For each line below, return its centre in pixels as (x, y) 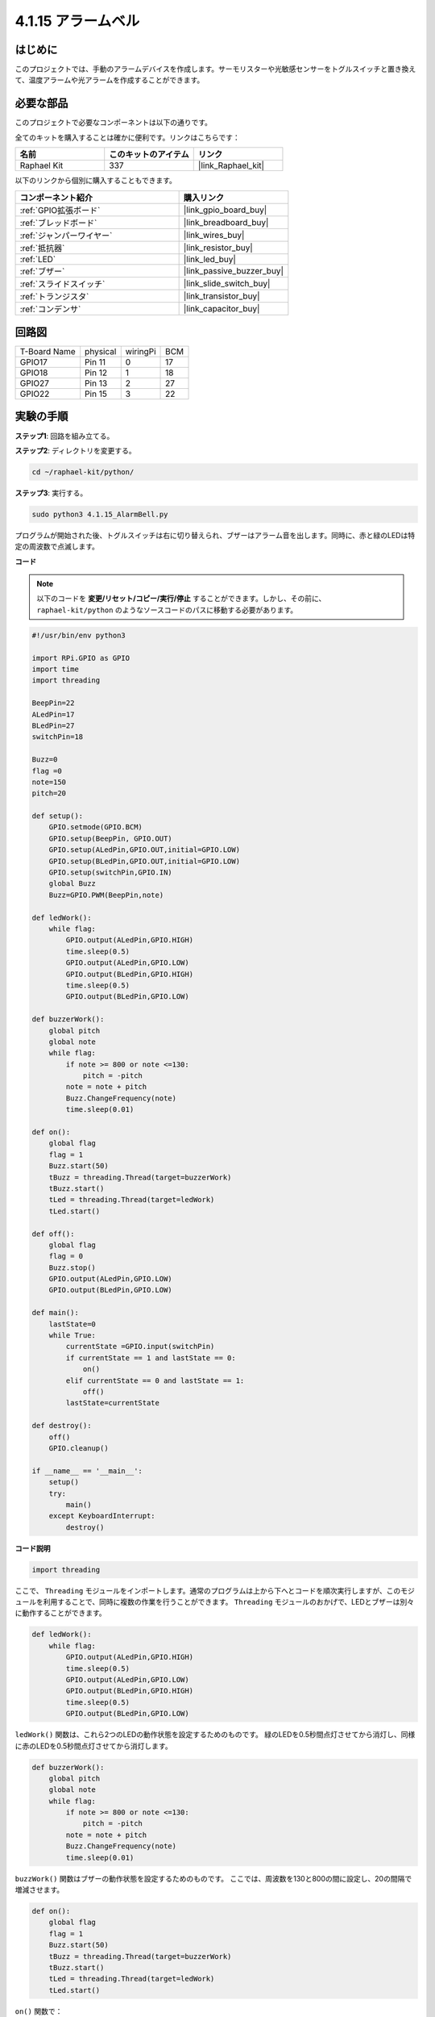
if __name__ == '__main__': (87, 1471)
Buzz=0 (45, 760)
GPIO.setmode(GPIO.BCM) (95, 827)
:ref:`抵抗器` (42, 248)
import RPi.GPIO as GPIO (81, 658)
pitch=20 (49, 793)
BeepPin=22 (53, 703)
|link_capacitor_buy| (222, 308)
